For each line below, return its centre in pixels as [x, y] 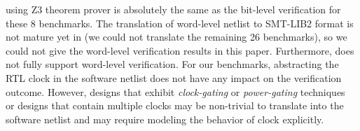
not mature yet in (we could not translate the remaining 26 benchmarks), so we [176, 37]
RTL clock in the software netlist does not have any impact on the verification [174, 77]
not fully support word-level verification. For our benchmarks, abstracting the [172, 64]
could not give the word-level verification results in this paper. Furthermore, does [180, 50]
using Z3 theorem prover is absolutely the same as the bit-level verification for [173, 9]
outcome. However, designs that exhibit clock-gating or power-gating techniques [175, 91]
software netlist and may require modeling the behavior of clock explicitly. [165, 119]
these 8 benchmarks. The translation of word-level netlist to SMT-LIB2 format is [180, 23]
